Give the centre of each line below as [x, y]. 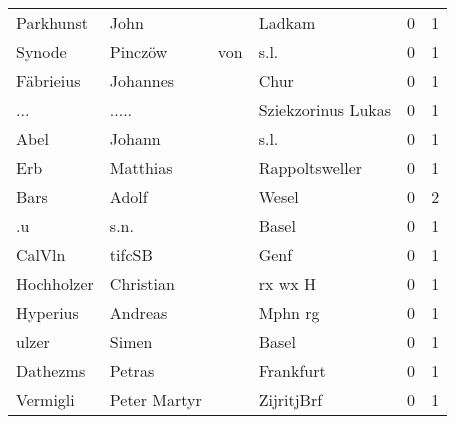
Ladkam [287, 22]
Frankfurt [292, 370]
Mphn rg [289, 312]
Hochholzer [55, 283]
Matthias [141, 167]
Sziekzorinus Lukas [325, 109]
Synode [41, 51]
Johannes [142, 80]
